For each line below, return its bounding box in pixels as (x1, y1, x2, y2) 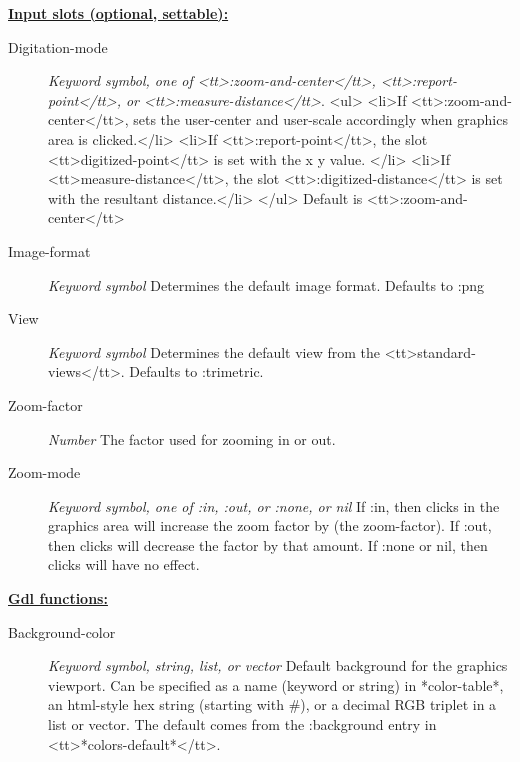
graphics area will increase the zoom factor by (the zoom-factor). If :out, (48, 515, 492, 536)
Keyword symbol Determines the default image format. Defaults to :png (48, 274, 485, 295)
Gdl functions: (8, 588, 108, 609)
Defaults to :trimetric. (129, 361, 264, 382)
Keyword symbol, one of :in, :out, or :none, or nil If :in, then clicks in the (48, 495, 500, 516)
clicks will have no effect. (48, 554, 200, 575)
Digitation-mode (8, 36, 108, 57)
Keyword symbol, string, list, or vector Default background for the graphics (48, 655, 508, 676)
